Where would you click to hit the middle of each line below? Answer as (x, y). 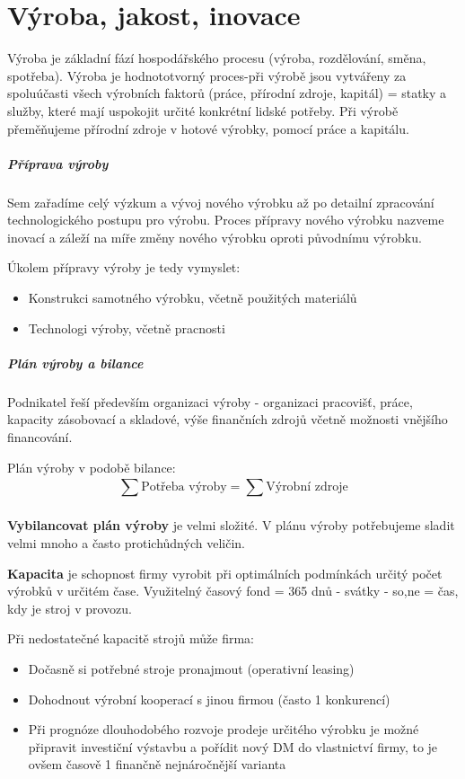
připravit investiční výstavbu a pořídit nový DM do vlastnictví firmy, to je (233, 746)
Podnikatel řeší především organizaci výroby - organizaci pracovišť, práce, (210, 401)
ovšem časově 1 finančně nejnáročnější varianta (157, 764)
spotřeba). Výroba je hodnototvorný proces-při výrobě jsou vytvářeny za (207, 75)
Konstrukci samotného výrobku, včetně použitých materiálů (193, 298)
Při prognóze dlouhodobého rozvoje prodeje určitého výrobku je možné (224, 729)
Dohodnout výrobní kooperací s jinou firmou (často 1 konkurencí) (209, 699)
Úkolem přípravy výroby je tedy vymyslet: (124, 267)
